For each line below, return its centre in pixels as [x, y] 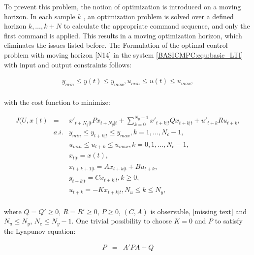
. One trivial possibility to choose [122, 221]
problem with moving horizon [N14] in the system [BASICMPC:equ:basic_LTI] [124, 54]
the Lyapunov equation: [40, 231]
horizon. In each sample [40, 16]
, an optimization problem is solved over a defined [159, 16]
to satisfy [229, 221]
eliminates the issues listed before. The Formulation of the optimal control [116, 45]
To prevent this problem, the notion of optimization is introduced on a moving [123, 6]
